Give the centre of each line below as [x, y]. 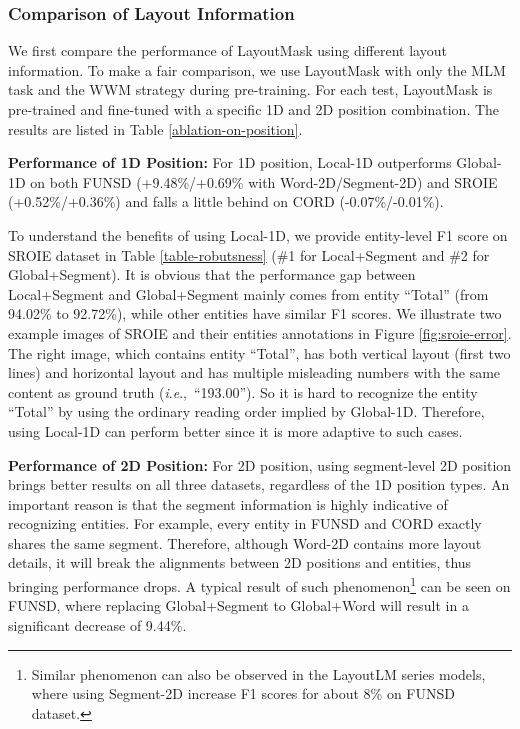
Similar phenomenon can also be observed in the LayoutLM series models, [258, 673]
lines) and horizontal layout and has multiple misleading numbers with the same [254, 372]
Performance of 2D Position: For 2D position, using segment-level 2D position [260, 464]
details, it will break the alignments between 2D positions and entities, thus [240, 562]
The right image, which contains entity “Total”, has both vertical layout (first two [259, 352]
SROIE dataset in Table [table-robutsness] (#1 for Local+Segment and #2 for [249, 254]
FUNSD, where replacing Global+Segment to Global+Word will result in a [238, 605]
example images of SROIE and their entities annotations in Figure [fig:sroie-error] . [260, 332]
